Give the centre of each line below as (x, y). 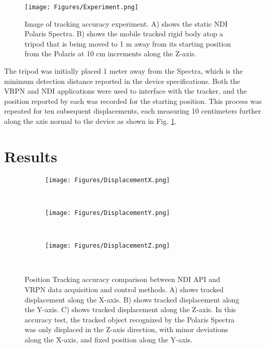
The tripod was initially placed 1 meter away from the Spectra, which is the (124, 71)
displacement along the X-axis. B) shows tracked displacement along (132, 299)
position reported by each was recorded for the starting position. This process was (133, 101)
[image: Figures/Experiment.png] (81, 7)
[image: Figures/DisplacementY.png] (108, 213)
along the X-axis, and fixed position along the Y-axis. (109, 340)
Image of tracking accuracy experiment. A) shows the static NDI (126, 23)
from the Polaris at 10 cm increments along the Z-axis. (110, 53)
